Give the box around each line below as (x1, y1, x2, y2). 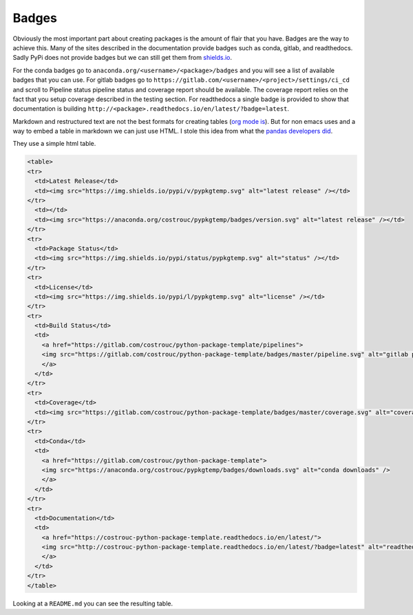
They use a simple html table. (12, 140, 96, 148)
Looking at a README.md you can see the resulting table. (12, 599, 173, 607)
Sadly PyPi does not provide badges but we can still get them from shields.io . (12, 54, 233, 62)
